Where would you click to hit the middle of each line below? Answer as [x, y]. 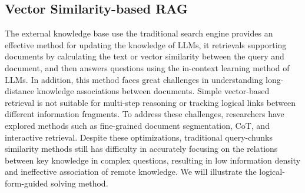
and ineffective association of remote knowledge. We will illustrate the [131, 172]
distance [19, 91]
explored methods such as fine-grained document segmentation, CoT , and [137, 125]
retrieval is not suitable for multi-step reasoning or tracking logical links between [150, 102]
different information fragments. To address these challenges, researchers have [145, 114]
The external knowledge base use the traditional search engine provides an [139, 33]
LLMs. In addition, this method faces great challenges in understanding [134, 79]
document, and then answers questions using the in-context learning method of [147, 67]
